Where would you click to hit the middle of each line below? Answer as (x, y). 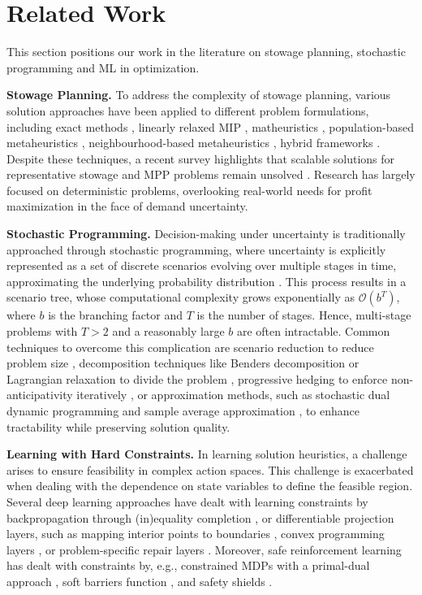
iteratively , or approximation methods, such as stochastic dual (233, 395)
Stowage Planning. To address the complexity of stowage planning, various (199, 95)
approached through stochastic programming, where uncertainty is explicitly (196, 249)
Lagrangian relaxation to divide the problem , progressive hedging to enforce (197, 378)
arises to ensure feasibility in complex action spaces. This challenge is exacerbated (210, 469)
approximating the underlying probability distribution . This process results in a (207, 281)
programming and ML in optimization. (103, 67)
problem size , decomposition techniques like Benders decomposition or (183, 363)
